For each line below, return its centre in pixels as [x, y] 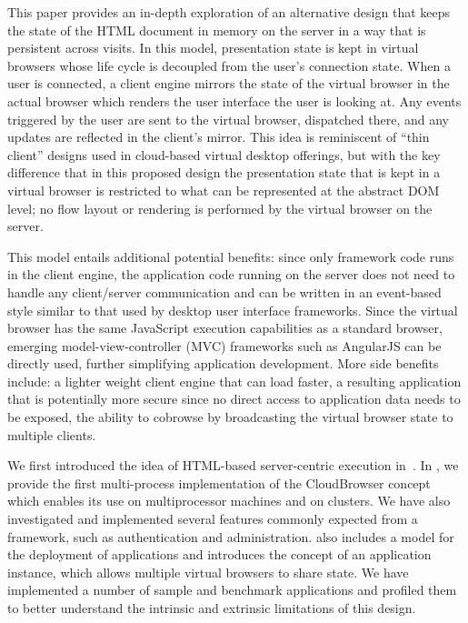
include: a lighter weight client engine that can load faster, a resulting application [234, 381]
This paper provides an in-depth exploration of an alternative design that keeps [229, 12]
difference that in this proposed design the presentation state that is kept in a [224, 172]
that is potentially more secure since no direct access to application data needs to [234, 399]
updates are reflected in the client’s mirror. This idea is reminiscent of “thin [219, 137]
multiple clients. [52, 434]
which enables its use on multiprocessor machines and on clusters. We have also [229, 501]
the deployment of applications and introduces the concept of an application [219, 554]
